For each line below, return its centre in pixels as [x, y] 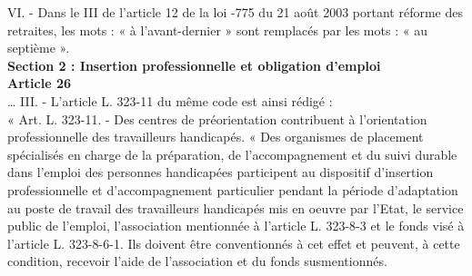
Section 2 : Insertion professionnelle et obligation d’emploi [194, 65]
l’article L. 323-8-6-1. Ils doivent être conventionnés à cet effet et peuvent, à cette [234, 243]
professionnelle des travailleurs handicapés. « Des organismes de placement [216, 137]
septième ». [39, 48]
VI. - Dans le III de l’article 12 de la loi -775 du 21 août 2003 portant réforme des [235, 12]
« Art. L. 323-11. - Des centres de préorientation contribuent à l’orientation [217, 118]
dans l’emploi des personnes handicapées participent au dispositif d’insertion [221, 172]
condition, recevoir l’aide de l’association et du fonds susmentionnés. [197, 261]
